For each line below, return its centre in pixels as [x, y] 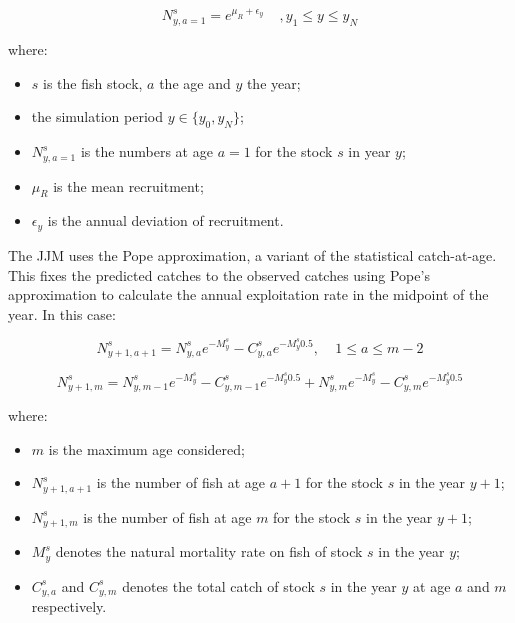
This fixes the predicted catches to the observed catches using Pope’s [219, 274]
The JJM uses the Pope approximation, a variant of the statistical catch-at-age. [252, 254]
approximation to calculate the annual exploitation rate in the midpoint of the [248, 294]
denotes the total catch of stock [218, 585]
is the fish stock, [93, 82]
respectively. [69, 606]
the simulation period [97, 116]
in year [369, 151]
